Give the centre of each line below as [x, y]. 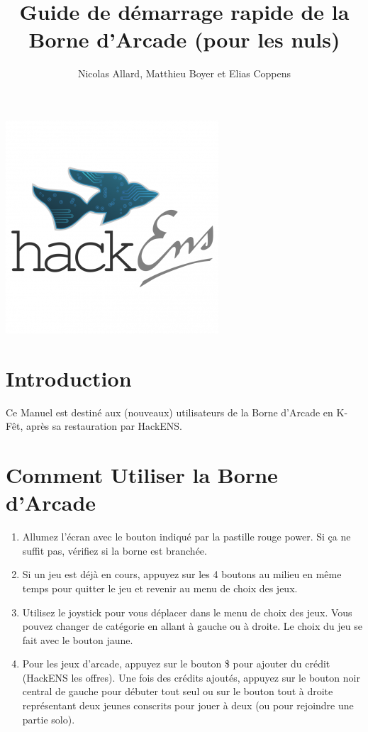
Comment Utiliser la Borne [142, 475]
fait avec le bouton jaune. [78, 639]
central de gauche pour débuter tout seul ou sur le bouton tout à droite [178, 691]
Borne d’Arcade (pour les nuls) [184, 39]
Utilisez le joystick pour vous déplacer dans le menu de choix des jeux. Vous [187, 612]
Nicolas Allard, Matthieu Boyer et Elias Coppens [184, 73]
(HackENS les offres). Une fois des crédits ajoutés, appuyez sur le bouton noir [191, 677]
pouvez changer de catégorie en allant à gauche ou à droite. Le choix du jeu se [192, 626]
